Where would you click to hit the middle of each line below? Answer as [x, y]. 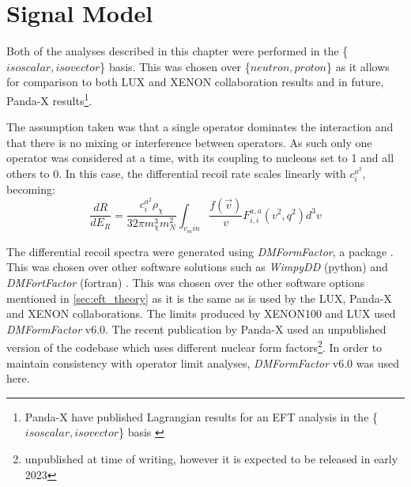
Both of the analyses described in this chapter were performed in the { [177, 51]
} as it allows [358, 66]
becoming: [31, 189]
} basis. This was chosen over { [175, 66]
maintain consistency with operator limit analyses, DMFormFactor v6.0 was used [203, 362]
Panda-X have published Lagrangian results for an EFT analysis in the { [202, 416]
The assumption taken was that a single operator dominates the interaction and [200, 127]
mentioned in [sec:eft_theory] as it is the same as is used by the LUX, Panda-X [199, 298]
